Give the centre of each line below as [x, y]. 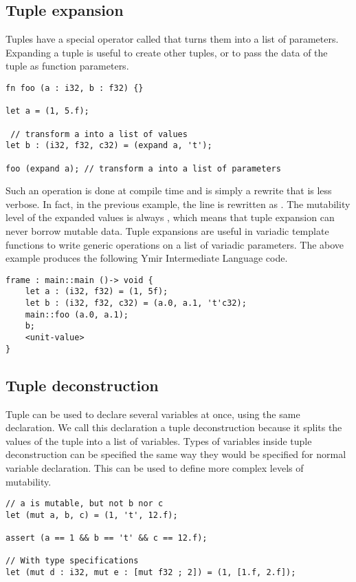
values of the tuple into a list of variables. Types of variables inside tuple [159, 440]
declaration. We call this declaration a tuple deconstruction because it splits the [174, 427]
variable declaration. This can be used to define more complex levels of [155, 467]
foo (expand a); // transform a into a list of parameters [143, 168]
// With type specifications [72, 561]
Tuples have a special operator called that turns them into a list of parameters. [172, 39]
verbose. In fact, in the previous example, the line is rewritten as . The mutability [178, 204]
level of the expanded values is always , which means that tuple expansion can [170, 217]
